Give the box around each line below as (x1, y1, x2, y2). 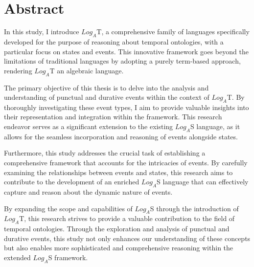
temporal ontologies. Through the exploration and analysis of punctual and (4, 223, 230, 234)
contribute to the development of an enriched (4, 177, 139, 187)
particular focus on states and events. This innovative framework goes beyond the (4, 46, 249, 56)
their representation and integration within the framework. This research (4, 111, 222, 122)
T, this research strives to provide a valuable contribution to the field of (19, 213, 235, 223)
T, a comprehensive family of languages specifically (96, 26, 250, 37)
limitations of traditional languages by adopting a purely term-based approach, (4, 56, 241, 66)
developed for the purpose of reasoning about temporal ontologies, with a (4, 36, 224, 46)
